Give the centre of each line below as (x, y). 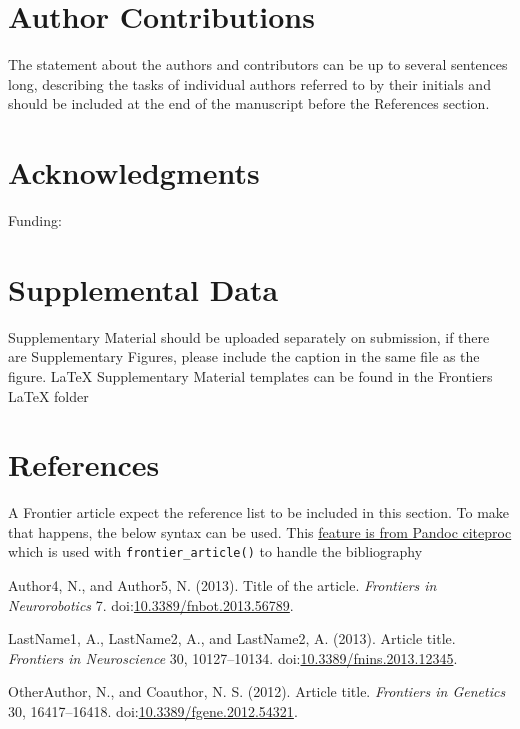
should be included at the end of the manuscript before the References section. (249, 103)
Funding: (35, 220)
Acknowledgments (134, 172)
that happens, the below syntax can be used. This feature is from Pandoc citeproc (260, 531)
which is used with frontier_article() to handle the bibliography (215, 551)
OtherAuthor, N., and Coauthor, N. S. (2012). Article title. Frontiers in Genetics (257, 691)
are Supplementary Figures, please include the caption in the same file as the (244, 356)
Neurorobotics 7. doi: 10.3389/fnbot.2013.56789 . (151, 604)
